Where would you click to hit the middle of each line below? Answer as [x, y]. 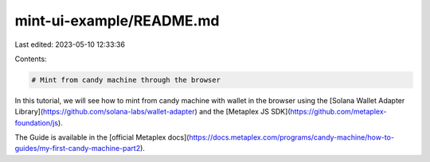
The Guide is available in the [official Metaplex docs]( [102, 137]
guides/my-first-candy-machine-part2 [78, 148]
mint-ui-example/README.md [117, 21]
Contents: [31, 59]
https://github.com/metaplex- [338, 112]
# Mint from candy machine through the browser [126, 80]
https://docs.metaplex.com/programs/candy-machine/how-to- [291, 137]
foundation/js [37, 122]
